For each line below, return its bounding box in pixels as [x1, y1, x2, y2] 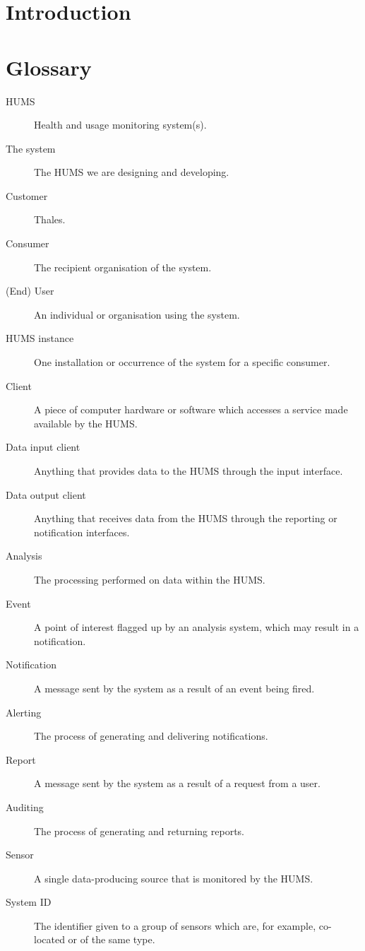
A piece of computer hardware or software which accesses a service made [34, 402, 348, 417]
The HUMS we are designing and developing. [34, 165, 229, 179]
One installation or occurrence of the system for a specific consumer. [34, 355, 330, 370]
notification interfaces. [34, 524, 130, 539]
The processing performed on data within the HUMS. [34, 572, 265, 586]
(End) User [6, 283, 54, 298]
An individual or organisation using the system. [34, 307, 240, 321]
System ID [6, 894, 52, 909]
